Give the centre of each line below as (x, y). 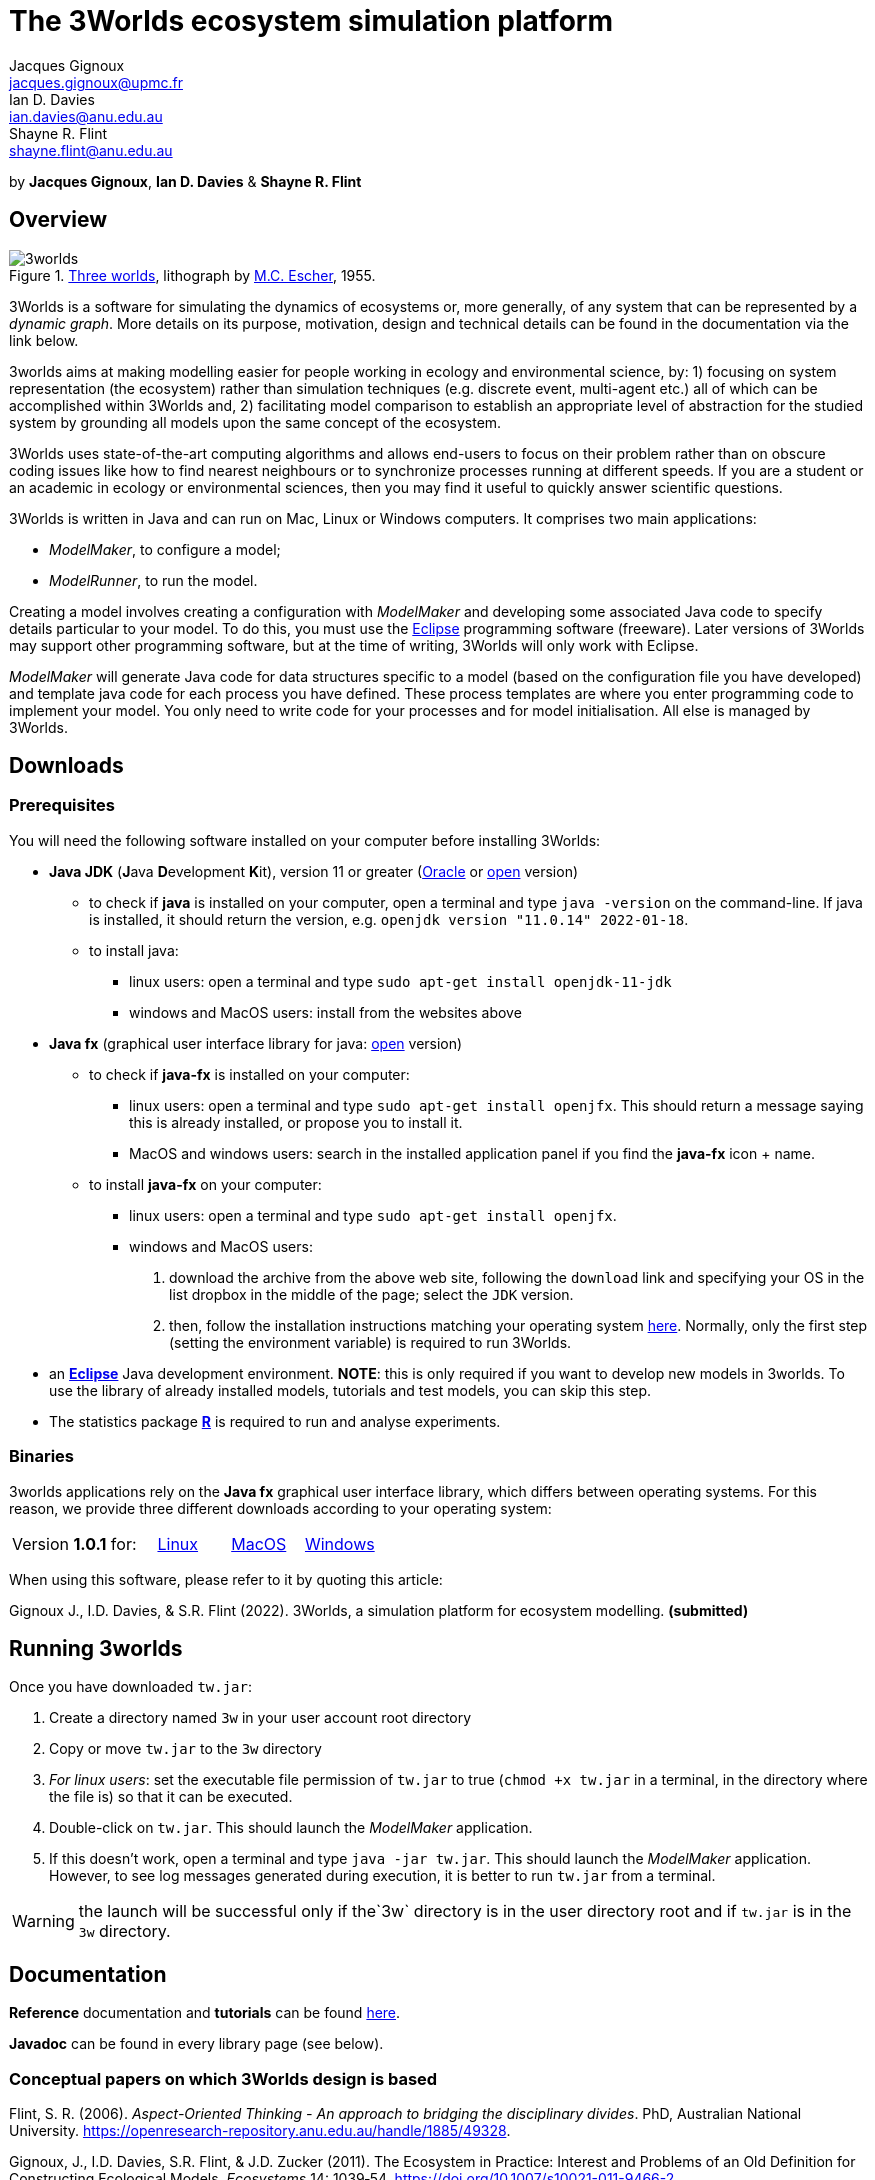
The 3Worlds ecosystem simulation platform (311, 21)
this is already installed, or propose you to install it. (296, 1122)
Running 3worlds (96, 1648)
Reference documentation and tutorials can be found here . (205, 2013)
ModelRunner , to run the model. (153, 580)
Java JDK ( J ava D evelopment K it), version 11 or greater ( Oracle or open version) (314, 871)
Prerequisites (62, 805)
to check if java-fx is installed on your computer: (249, 1074)
